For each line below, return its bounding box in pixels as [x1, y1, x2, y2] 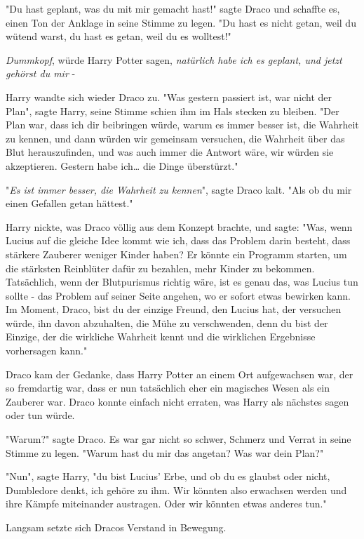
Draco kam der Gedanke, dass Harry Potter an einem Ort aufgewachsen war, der [6, 366, 353, 381]
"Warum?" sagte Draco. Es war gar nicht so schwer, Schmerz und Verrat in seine [6, 432, 351, 446]
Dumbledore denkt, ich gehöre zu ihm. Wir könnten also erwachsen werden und [6, 482, 347, 497]
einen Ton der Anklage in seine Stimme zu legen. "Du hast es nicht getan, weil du [6, 15, 356, 29]
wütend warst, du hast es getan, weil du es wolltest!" [6, 29, 231, 44]
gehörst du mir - [6, 66, 76, 81]
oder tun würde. [6, 408, 75, 422]
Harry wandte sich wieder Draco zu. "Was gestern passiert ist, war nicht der [6, 89, 332, 104]
